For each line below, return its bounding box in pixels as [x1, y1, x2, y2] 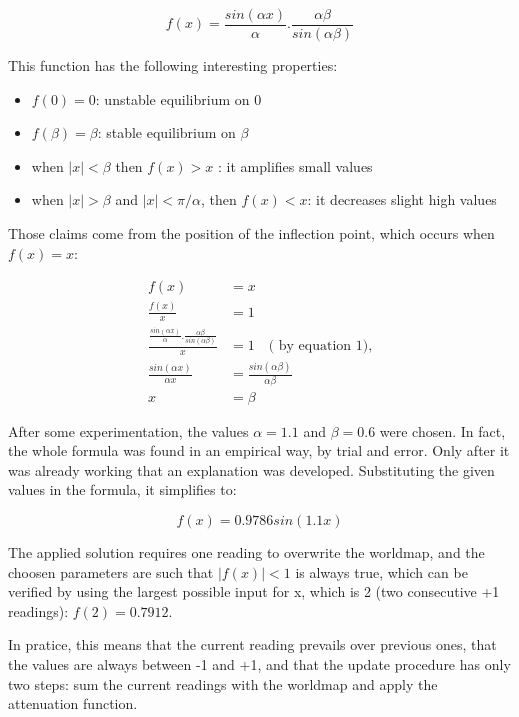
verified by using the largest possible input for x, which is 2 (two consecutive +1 [8, 581, 500, 602]
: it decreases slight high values [307, 189, 497, 210]
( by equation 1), [268, 339, 373, 354]
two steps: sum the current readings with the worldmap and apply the [8, 673, 438, 694]
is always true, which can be [295, 561, 468, 582]
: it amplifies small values [218, 155, 373, 176]
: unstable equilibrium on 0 [95, 88, 262, 109]
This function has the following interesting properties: [8, 55, 338, 76]
